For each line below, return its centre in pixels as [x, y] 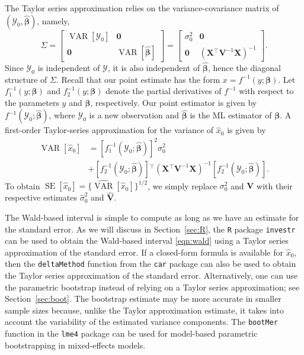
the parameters [32, 102]
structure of [26, 79]
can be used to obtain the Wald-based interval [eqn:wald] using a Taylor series [147, 241]
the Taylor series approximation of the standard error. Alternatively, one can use [151, 275]
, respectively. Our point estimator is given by [174, 102]
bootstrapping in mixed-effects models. [75, 345]
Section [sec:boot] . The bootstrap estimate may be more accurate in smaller [143, 298]
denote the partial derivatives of [164, 91]
